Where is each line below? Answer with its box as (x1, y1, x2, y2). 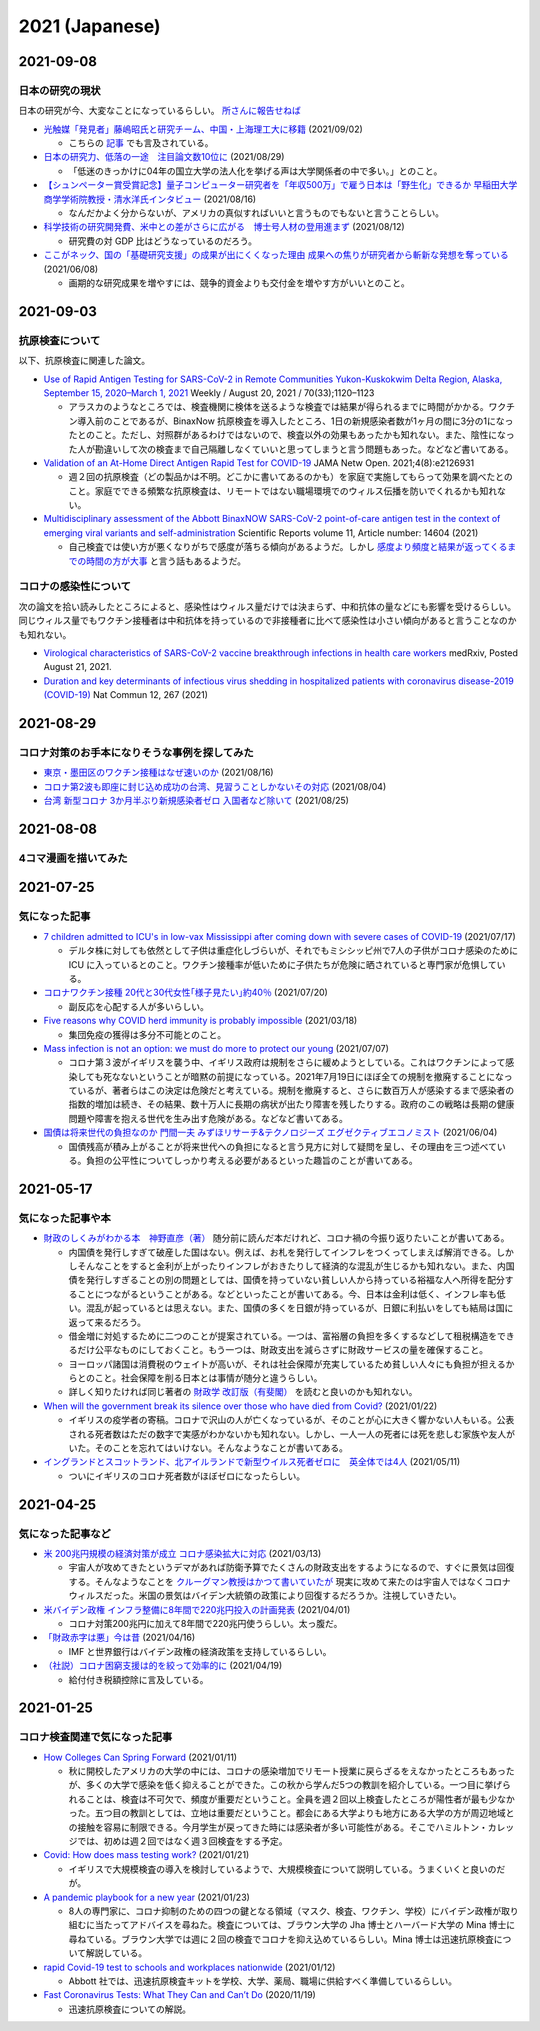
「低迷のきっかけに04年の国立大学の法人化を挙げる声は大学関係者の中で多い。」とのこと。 (68, 165, 443, 177)
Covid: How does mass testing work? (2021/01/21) (43, 1849, 250, 1861)
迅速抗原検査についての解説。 (68, 2003, 192, 2015)
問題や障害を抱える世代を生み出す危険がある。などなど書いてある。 (68, 1112, 349, 1124)
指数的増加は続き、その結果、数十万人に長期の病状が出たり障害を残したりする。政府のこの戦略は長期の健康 (68, 1098, 515, 1110)
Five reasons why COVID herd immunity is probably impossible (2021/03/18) (43, 1015, 358, 1027)
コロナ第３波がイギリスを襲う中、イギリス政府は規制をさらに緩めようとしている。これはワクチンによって (68, 1056, 506, 1069)
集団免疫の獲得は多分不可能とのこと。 (68, 1028, 227, 1040)
